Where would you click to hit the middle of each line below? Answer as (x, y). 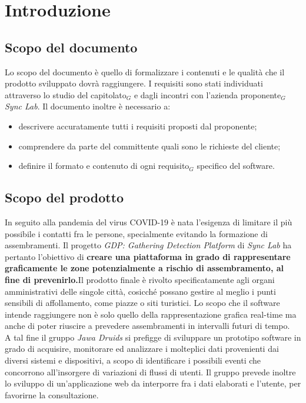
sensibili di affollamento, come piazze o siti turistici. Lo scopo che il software (142, 303)
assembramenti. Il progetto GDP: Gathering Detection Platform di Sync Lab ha (148, 245)
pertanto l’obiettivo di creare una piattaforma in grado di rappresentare (148, 256)
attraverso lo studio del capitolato (66, 94)
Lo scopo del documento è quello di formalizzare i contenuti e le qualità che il (145, 71)
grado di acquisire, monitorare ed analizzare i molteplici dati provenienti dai (142, 349)
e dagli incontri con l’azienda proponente (207, 94)
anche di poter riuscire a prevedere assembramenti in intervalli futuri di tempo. (147, 326)
